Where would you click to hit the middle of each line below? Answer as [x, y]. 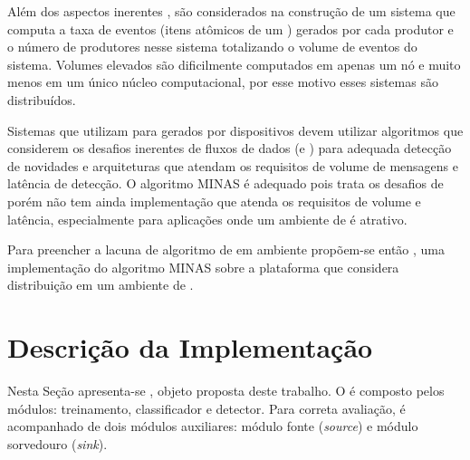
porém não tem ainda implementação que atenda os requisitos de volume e [214, 201]
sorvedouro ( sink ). [58, 443]
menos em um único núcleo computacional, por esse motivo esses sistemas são [223, 82]
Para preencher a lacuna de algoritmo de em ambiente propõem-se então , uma [226, 249]
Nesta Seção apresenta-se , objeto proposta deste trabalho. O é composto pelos [226, 391]
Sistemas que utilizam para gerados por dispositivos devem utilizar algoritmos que [235, 130]
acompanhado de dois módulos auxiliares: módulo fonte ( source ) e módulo [213, 426]
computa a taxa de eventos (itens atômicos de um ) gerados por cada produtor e [230, 29]
